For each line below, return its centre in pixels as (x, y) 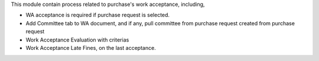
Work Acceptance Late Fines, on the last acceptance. (91, 48)
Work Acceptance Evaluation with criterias (77, 40)
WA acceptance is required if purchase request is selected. (98, 15)
